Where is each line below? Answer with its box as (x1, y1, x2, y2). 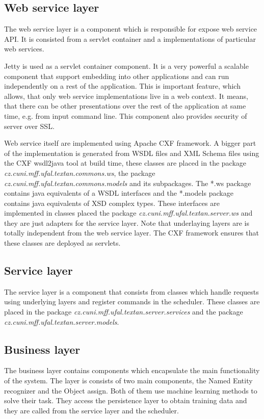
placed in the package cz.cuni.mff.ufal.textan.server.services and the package (4, 306, 243, 317)
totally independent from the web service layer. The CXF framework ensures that (4, 227, 259, 238)
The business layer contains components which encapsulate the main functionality (4, 365, 260, 376)
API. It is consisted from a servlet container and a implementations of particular (4, 33, 256, 44)
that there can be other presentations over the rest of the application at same (4, 100, 246, 111)
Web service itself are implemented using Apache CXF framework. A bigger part (4, 138, 256, 148)
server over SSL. (4, 120, 55, 131)
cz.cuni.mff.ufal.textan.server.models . (4, 316, 119, 327)
